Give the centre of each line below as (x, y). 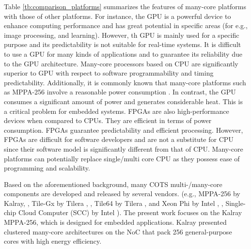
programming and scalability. (47, 168)
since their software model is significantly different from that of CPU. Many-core (124, 148)
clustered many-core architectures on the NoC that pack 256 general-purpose (118, 231)
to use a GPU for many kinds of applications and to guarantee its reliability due (123, 54)
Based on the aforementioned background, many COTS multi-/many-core (113, 184)
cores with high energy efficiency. (53, 241)
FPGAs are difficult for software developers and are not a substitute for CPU (119, 139)
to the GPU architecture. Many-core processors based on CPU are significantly (121, 63)
